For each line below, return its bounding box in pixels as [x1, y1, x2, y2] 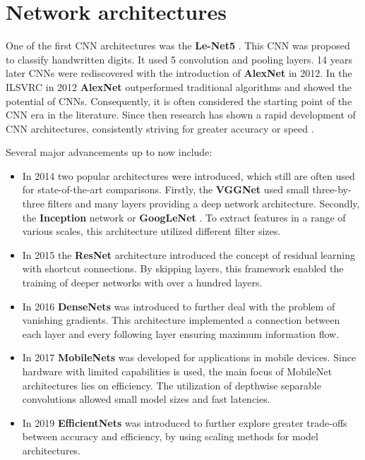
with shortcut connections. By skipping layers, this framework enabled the [22, 261, 344, 276]
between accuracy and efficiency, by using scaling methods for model [22, 429, 318, 444]
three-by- [312, 182, 352, 197]
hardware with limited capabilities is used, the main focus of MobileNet [22, 364, 333, 378]
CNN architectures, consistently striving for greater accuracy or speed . [6, 121, 314, 135]
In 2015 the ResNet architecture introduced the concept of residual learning [22, 247, 355, 262]
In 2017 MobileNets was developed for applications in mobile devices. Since [22, 350, 357, 365]
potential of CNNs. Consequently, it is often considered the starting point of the [6, 93, 352, 108]
